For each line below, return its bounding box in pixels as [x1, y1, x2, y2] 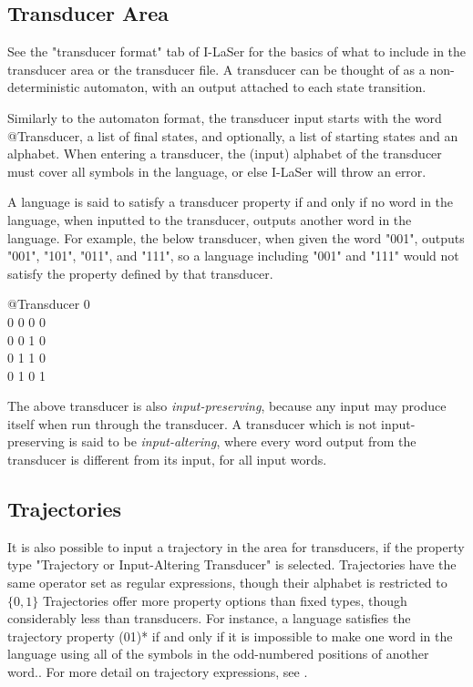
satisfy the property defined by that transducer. [7, 263, 273, 282]
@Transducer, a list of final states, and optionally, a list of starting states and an [7, 126, 458, 145]
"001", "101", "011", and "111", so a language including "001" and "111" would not [7, 246, 459, 265]
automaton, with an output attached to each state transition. [84, 77, 427, 97]
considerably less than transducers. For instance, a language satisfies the [7, 609, 411, 628]
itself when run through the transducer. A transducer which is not [7, 414, 377, 433]
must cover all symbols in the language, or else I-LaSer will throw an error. [7, 161, 427, 180]
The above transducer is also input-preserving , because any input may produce [7, 396, 447, 415]
